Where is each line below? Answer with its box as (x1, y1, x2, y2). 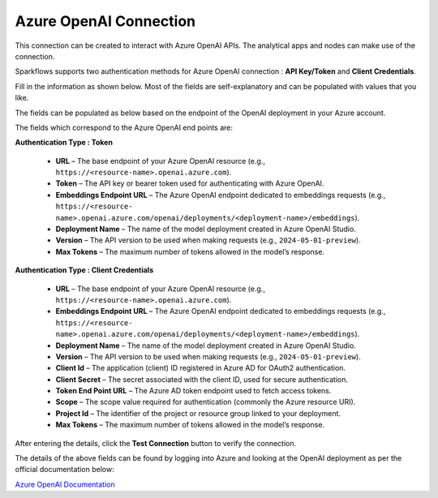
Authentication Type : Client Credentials (15, 265, 154, 275)
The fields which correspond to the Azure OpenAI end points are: (15, 122, 234, 132)
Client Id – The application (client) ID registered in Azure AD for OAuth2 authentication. (55, 363, 346, 373)
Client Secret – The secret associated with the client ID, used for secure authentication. (55, 374, 349, 384)
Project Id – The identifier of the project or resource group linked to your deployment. (55, 408, 341, 418)
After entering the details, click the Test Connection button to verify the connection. (15, 438, 297, 448)
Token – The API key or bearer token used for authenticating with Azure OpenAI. (55, 178, 324, 188)
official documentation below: (15, 465, 114, 474)
